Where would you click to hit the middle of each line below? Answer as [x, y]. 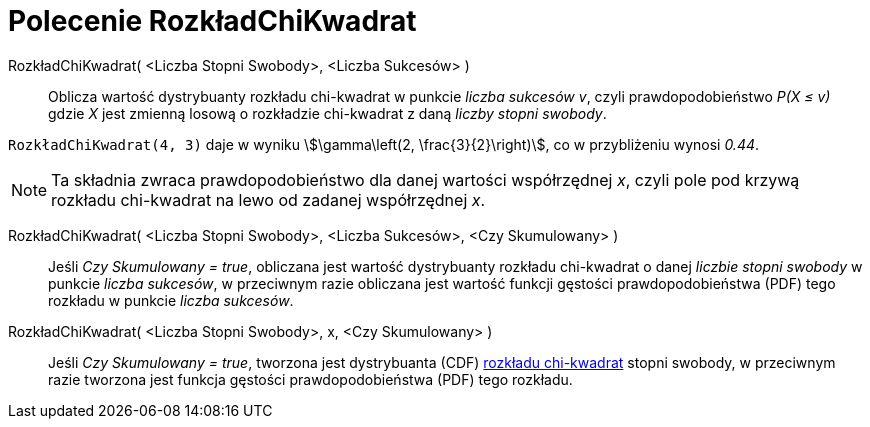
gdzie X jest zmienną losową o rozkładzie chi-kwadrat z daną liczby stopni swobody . [327, 113]
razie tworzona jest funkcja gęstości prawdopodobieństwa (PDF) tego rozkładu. [310, 379]
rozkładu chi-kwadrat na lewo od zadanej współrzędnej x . [268, 199]
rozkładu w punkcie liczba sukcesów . [171, 300]
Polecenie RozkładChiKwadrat [212, 21]
